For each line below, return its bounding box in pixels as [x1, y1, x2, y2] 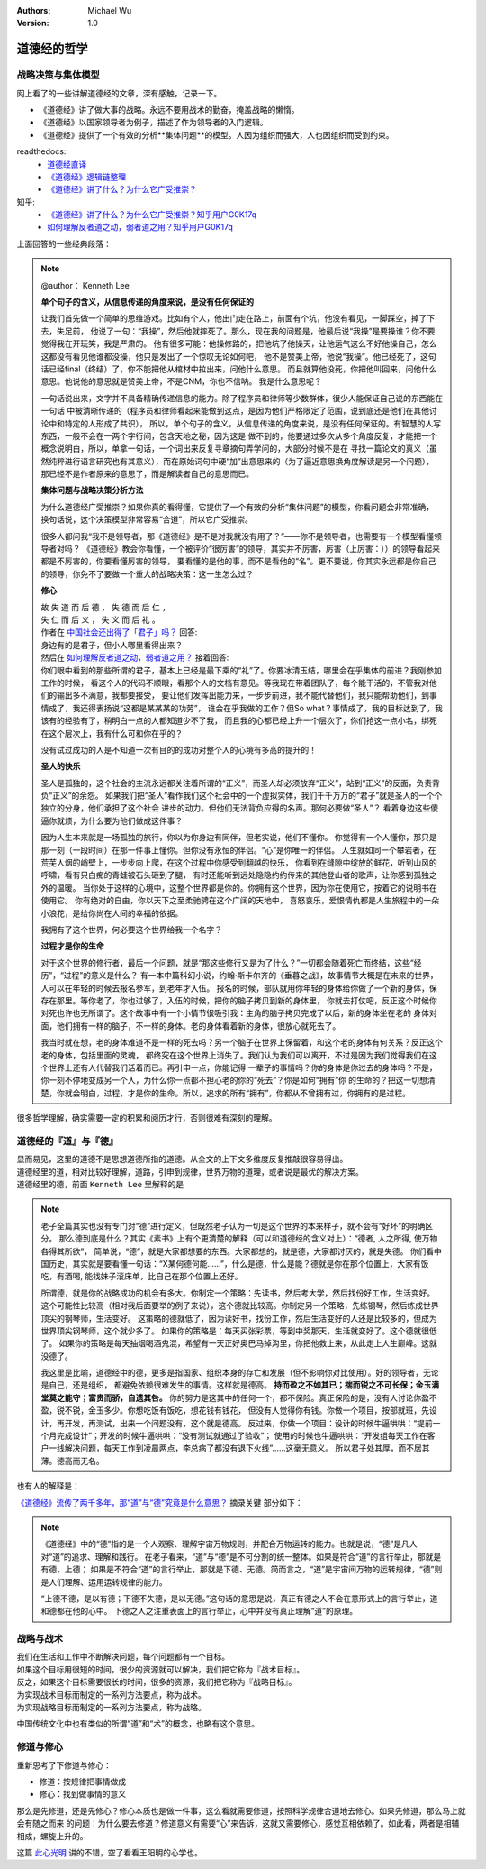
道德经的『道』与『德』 [16, 1134, 119, 1147]
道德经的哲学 [16, 41, 88, 57]
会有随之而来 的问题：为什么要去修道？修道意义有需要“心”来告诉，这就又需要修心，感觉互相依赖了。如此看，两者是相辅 [16, 1818, 460, 1829]
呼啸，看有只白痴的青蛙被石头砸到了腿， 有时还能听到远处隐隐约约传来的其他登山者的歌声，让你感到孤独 [40, 870, 429, 881]
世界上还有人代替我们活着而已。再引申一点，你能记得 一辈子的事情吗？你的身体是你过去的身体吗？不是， [48, 1062, 437, 1073]
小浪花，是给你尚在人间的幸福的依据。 [40, 907, 184, 919]
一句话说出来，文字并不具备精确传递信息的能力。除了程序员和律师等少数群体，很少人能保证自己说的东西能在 [40, 392, 443, 403]
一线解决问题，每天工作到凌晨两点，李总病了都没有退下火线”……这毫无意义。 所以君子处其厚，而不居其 [48, 1443, 430, 1453]
